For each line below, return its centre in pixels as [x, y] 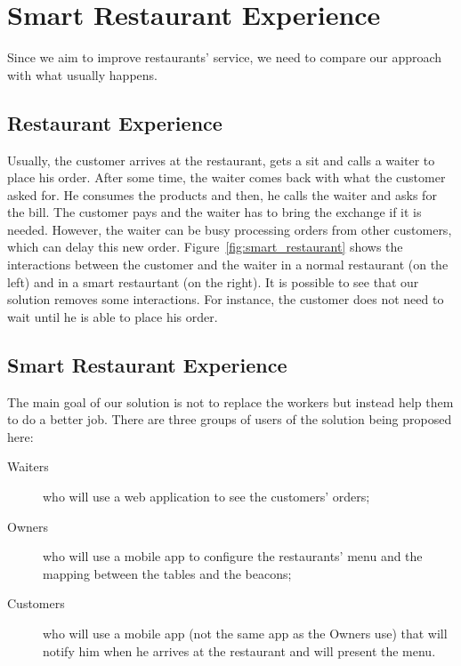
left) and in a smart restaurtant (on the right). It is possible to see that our [213, 281]
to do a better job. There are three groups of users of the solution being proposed [230, 419]
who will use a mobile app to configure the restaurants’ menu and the [233, 556]
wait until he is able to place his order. [113, 316]
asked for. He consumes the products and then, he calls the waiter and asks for [222, 194]
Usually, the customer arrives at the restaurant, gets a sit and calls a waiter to [221, 160]
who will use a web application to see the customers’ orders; [206, 497]
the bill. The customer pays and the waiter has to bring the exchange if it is [214, 212]
